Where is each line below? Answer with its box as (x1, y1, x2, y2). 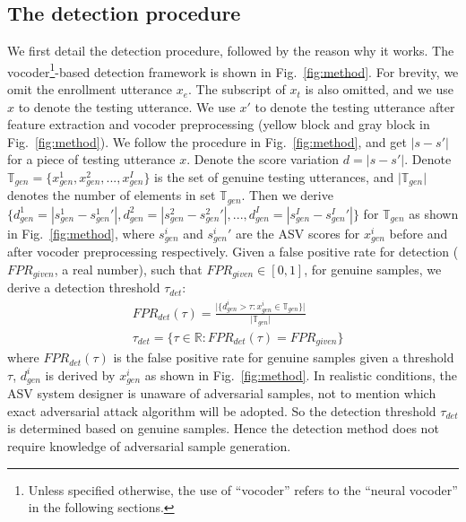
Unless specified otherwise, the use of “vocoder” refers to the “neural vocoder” (28, 480, 458, 499)
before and (389, 223, 448, 242)
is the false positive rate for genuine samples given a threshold (113, 348, 454, 367)
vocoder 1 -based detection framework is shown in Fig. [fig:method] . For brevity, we (7, 59, 459, 81)
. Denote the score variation (186, 150, 340, 169)
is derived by (45, 365, 116, 384)
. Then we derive (241, 186, 333, 204)
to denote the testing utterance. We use (18, 97, 236, 116)
